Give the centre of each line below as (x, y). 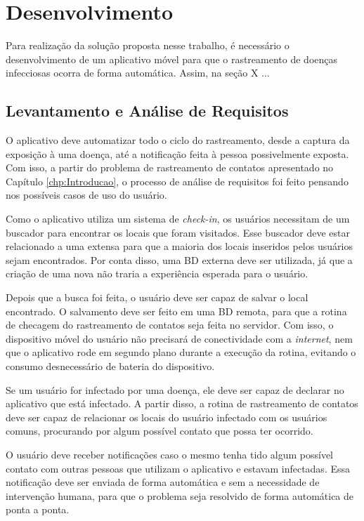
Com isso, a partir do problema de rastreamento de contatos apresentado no (170, 167)
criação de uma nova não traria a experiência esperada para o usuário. (157, 273)
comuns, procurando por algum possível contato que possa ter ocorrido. (160, 431)
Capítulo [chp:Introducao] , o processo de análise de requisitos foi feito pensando (177, 181)
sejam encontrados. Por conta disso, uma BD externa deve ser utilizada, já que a (179, 259)
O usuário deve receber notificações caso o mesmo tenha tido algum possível (170, 454)
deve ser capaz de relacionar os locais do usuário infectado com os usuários (167, 417)
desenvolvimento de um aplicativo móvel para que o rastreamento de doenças (172, 59)
